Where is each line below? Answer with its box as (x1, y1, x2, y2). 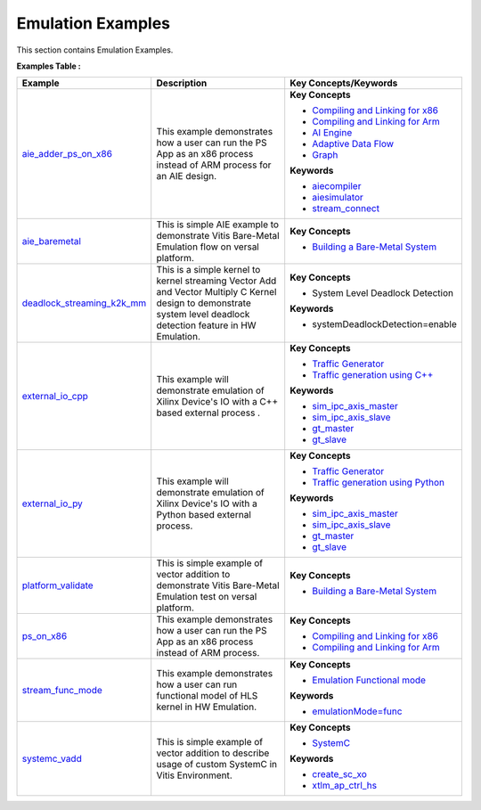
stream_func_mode (21, 684, 102, 697)
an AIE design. (156, 170, 217, 183)
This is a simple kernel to (156, 264, 261, 276)
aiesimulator (312, 192, 364, 204)
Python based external (156, 509, 251, 521)
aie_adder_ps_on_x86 (21, 148, 113, 160)
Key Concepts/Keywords (289, 77, 398, 89)
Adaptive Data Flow (312, 138, 395, 151)
